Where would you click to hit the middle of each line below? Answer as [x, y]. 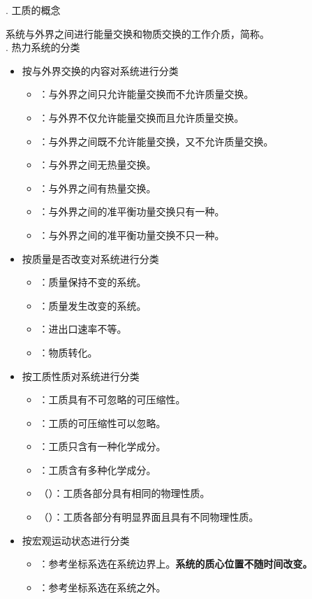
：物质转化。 [68, 352]
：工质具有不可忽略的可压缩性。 [112, 399]
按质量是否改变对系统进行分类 [90, 258]
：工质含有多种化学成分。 [97, 469]
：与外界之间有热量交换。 [97, 188]
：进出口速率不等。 [83, 329]
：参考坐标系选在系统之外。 [102, 587]
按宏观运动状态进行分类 [76, 540]
